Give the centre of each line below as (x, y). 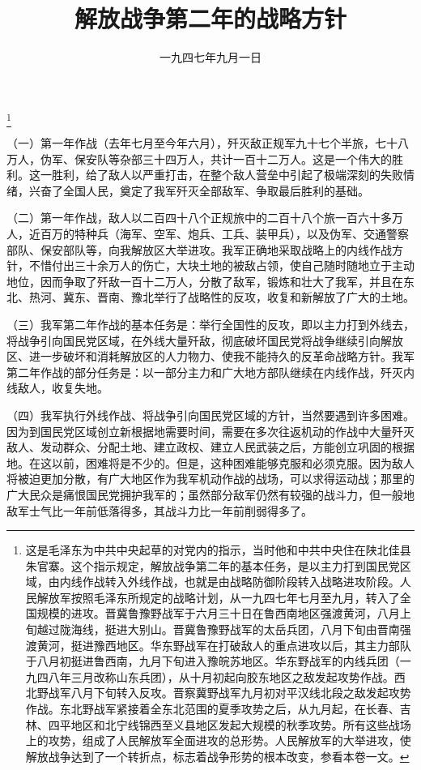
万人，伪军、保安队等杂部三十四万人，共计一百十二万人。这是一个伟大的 (199, 158)
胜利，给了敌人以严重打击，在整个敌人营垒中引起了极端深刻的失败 (227, 175)
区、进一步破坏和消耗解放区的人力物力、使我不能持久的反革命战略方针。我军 (210, 356)
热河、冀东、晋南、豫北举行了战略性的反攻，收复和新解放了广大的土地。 (221, 297)
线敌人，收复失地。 (57, 388)
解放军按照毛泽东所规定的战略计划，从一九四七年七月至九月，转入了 (218, 597)
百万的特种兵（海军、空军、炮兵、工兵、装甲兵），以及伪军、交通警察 (224, 234)
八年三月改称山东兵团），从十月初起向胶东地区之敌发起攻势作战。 (221, 676)
